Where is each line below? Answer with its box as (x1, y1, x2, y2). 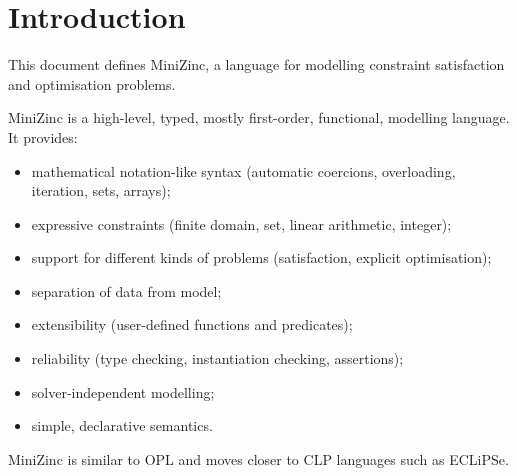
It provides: (8, 126, 78, 147)
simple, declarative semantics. (31, 415, 213, 436)
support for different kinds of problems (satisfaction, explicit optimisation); (31, 247, 492, 268)
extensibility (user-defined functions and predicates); (31, 314, 353, 335)
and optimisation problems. (8, 73, 176, 94)
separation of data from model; (31, 280, 222, 301)
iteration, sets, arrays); (31, 180, 171, 201)
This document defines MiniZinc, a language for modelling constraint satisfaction (8, 54, 505, 75)
